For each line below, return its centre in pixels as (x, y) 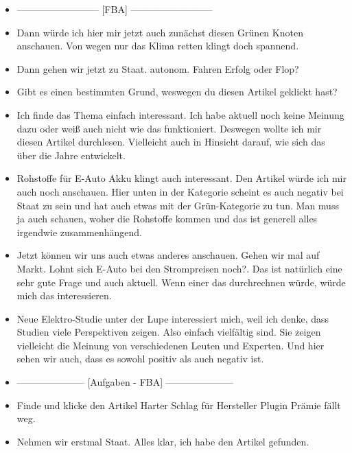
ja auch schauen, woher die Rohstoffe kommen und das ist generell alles (167, 219)
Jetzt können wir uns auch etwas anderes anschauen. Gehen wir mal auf (168, 255)
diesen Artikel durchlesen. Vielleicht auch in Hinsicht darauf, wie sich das (171, 142)
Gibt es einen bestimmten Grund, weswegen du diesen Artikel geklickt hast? (177, 92)
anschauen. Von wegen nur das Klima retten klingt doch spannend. (158, 46)
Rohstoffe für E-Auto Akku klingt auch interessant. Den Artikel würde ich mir (181, 178)
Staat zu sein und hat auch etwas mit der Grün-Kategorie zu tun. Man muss (178, 205)
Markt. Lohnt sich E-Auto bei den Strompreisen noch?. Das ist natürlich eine (179, 268)
